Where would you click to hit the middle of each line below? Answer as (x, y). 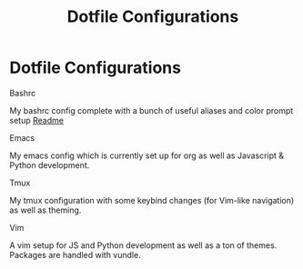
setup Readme (36, 120)
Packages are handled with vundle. (75, 254)
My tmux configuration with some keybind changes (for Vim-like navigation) (152, 200)
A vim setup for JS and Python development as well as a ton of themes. (143, 245)
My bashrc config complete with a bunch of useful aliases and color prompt (151, 110)
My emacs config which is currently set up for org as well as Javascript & (147, 155)
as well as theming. (45, 210)
